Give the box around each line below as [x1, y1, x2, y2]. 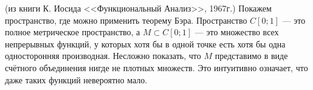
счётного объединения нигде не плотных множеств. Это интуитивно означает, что [5, 61, 308, 74]
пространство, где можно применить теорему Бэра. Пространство [5, 13, 247, 26]
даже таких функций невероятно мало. [5, 73, 148, 86]
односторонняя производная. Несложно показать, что [5, 49, 201, 62]
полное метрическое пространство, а [5, 26, 140, 38]
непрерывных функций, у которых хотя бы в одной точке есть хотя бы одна [5, 37, 286, 50]
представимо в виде [215, 49, 288, 62]
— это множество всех [194, 26, 279, 38]
